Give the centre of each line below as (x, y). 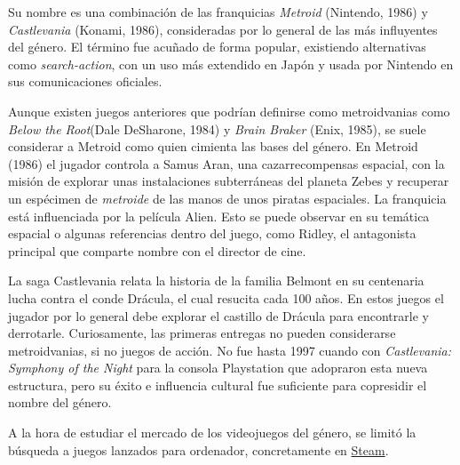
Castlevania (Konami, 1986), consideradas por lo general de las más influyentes (223, 29)
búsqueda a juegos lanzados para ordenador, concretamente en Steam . (198, 449)
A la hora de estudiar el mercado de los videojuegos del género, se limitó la (212, 433)
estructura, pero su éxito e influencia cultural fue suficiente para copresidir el (218, 385)
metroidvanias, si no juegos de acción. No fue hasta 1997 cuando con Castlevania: (230, 350)
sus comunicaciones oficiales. (85, 81)
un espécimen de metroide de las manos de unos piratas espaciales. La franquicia (227, 198)
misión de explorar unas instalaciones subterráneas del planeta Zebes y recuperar (229, 181)
